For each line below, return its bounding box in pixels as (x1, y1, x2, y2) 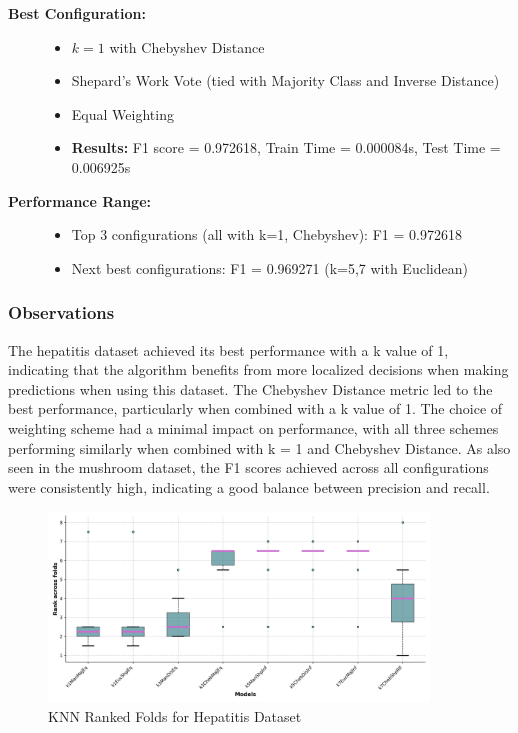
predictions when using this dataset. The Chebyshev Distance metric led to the (8, 378, 493, 399)
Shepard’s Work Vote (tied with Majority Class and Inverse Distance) (71, 70, 500, 91)
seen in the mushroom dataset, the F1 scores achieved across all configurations (8, 457, 489, 478)
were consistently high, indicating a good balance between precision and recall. (8, 476, 490, 497)
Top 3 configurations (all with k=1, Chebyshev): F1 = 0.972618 (71, 224, 462, 245)
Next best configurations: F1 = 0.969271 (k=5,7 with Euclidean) (71, 257, 468, 278)
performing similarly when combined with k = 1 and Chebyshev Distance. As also (8, 437, 511, 458)
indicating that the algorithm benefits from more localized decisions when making (8, 359, 509, 380)
